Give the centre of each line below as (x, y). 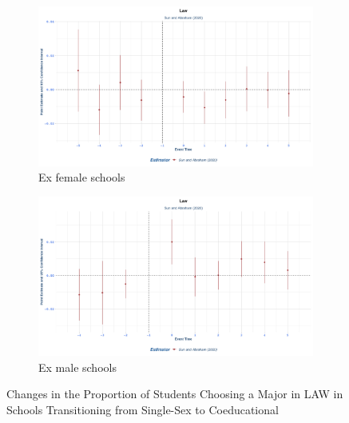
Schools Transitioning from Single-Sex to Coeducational (143, 410)
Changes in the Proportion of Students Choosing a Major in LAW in (175, 394)
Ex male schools (77, 367)
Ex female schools (82, 177)
